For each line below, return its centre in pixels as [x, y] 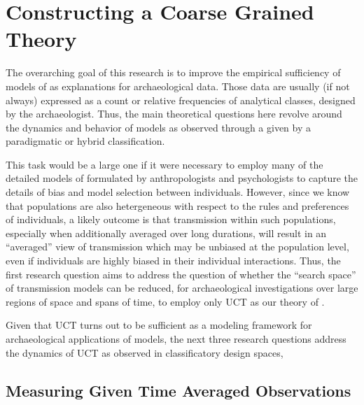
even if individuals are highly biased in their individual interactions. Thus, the [173, 261]
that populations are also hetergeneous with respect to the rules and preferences [177, 205]
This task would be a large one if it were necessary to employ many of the [164, 164]
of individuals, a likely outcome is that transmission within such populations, [171, 219]
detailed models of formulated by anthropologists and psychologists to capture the [182, 178]
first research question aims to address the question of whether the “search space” [181, 274]
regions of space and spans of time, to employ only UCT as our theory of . [165, 301]
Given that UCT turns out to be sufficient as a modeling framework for [159, 325]
